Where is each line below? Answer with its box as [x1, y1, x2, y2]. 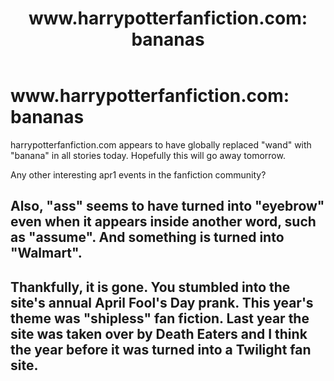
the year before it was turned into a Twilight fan [10, 341, 312, 358]
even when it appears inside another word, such [10, 213, 317, 231]
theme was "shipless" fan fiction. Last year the [10, 310, 310, 327]
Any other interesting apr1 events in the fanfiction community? [10, 168, 267, 181]
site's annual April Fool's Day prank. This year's [10, 294, 314, 311]
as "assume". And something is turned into [10, 229, 285, 246]
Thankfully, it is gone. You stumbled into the [10, 278, 291, 296]
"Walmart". [10, 245, 83, 262]
